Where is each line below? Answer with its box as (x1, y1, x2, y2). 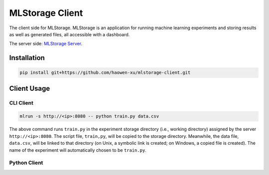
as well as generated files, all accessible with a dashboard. (9, 31, 130, 37)
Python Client (9, 159, 43, 166)
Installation (9, 54, 45, 62)
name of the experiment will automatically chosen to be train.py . (9, 147, 146, 153)
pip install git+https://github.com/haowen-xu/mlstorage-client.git (19, 70, 191, 75)
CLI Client (9, 99, 33, 106)
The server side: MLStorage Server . (9, 41, 82, 47)
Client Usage (9, 84, 50, 93)
